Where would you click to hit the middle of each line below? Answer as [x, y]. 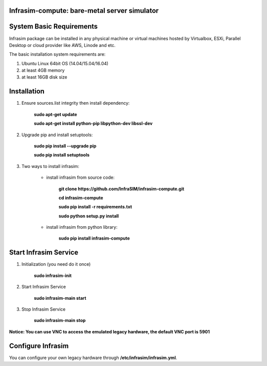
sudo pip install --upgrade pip [65, 146]
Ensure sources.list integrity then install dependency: [76, 103]
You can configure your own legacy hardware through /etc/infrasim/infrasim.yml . [93, 358]
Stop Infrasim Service [44, 309]
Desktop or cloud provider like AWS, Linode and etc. [62, 45]
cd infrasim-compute [81, 198]
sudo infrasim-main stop [60, 321]
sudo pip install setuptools [62, 155]
